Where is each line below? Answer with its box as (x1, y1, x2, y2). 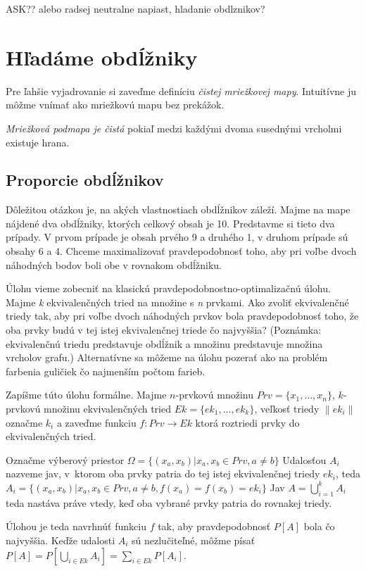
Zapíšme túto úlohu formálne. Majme (6, 387, 167, 402)
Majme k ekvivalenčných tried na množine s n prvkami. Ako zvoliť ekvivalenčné (6, 294, 349, 309)
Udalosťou (282, 452, 327, 467)
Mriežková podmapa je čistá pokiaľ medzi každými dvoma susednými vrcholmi (6, 120, 342, 135)
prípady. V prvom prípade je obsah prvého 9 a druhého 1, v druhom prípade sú (6, 230, 348, 244)
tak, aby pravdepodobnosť (158, 519, 271, 534)
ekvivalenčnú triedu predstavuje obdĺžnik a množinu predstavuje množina (6, 336, 323, 351)
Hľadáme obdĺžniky (6, 42, 198, 71)
